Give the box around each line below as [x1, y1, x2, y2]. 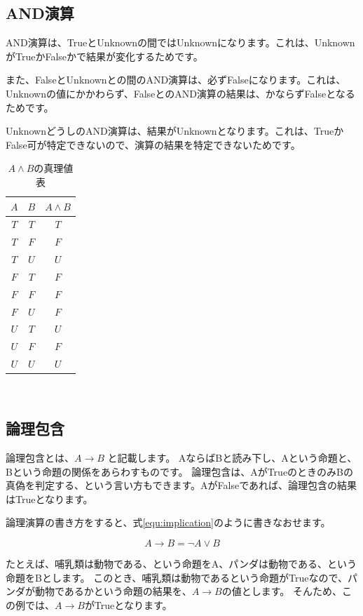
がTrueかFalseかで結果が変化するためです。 [6, 48, 203, 63]
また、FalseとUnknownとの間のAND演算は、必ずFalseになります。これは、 [6, 72, 346, 87]
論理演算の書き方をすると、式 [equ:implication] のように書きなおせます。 [6, 515, 331, 530]
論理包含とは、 [6, 450, 74, 465]
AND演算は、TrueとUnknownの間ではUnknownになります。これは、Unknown [6, 35, 355, 50]
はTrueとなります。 [6, 491, 93, 506]
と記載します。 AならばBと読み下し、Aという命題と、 [107, 450, 357, 465]
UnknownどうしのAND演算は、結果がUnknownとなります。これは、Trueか [6, 123, 344, 138]
